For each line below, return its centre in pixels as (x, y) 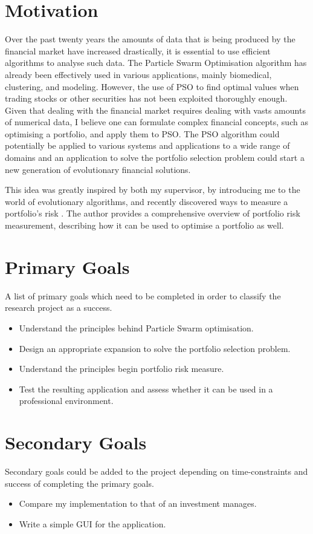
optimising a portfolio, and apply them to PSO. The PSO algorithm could (142, 133)
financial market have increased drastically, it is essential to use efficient (138, 50)
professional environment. (66, 401)
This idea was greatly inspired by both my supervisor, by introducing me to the (153, 190)
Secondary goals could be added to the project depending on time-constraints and (156, 471)
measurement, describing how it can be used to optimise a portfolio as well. (144, 225)
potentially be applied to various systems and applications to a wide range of (147, 145)
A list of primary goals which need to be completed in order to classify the (143, 295)
